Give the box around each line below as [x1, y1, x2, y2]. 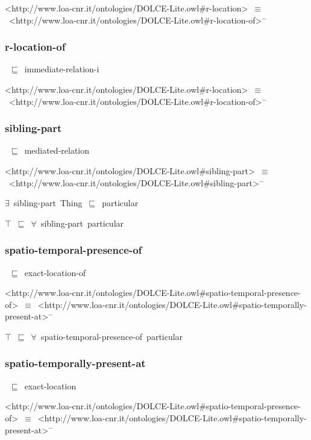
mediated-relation [24, 144, 90, 157]
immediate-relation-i [24, 63, 99, 75]
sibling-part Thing [13, 196, 83, 209]
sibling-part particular [40, 216, 124, 229]
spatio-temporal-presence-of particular [40, 330, 183, 342]
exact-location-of [24, 266, 86, 278]
